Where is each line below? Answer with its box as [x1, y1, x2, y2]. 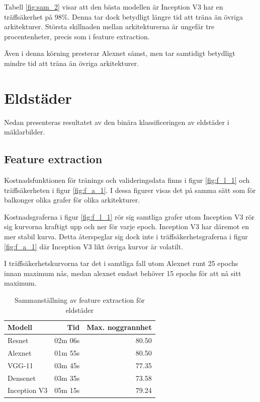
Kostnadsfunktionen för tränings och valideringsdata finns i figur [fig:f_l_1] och [4, 175, 250, 185]
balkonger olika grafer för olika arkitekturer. [4, 194, 140, 205]
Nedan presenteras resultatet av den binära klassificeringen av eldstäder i [4, 116, 229, 127]
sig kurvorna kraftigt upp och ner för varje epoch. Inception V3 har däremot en [4, 221, 249, 232]
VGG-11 [8, 360, 33, 370]
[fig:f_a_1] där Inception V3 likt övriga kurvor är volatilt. [4, 241, 184, 251]
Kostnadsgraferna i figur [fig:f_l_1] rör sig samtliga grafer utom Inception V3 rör [4, 211, 255, 222]
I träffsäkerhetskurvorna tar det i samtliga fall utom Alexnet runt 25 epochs [4, 258, 238, 269]
